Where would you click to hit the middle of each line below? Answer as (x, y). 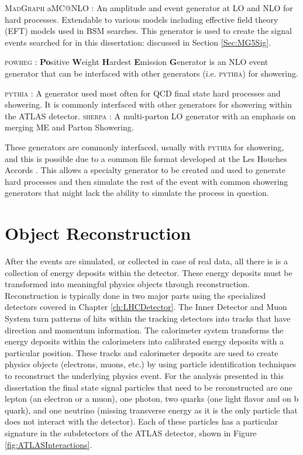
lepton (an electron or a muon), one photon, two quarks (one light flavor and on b (152, 399)
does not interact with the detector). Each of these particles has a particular (142, 421)
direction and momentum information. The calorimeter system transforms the (144, 330)
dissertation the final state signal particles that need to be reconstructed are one (149, 387)
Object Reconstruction (98, 233)
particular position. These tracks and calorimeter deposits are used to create (142, 352)
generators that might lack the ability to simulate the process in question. (137, 193)
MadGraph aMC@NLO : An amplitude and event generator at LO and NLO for (149, 8)
